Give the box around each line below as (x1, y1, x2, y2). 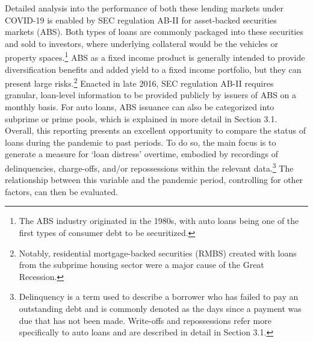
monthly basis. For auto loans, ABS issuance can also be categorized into (5, 101, 274, 113)
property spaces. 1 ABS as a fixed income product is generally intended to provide (5, 49, 305, 64)
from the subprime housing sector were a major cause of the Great (19, 258, 264, 271)
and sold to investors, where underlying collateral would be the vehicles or (5, 37, 278, 49)
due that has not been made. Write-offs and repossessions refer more (19, 314, 271, 326)
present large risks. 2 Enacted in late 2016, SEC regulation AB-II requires (5, 75, 274, 89)
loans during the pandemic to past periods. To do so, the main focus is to (5, 135, 276, 148)
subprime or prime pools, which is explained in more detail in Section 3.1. (5, 112, 277, 125)
